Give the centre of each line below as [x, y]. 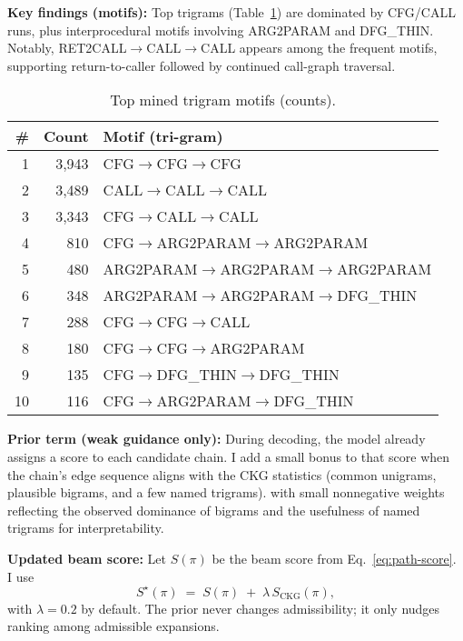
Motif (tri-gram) [163, 136]
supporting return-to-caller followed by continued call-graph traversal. [202, 65]
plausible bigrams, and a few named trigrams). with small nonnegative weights [226, 492]
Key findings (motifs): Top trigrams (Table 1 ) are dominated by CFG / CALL [231, 12]
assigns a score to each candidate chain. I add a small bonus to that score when [229, 456]
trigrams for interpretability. [86, 528]
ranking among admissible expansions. [113, 626]
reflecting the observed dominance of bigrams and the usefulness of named [214, 510]
